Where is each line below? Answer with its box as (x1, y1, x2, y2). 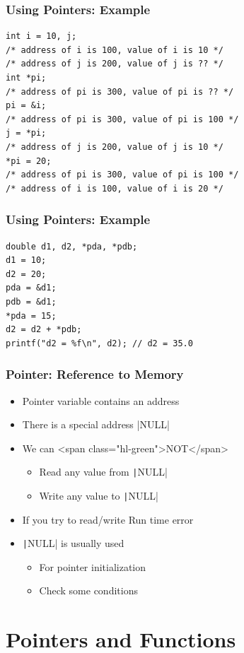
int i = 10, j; (6, 31, 77, 42)
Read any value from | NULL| (39, 464, 168, 479)
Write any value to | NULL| (39, 488, 158, 502)
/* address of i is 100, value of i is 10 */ (6, 45, 223, 55)
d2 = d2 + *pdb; (6, 324, 82, 335)
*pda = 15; (6, 310, 57, 321)
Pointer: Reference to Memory (6, 365, 184, 383)
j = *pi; (6, 128, 47, 139)
